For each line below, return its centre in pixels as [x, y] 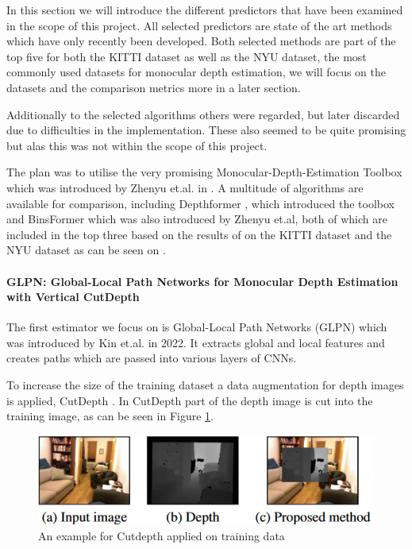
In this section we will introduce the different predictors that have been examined [205, 10]
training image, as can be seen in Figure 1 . [110, 416]
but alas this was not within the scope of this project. [137, 145]
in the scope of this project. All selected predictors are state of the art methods [199, 25]
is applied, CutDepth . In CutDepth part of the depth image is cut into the [190, 400]
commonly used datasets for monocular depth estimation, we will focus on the [196, 72]
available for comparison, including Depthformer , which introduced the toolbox [200, 203]
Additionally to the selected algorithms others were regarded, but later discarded [203, 114]
